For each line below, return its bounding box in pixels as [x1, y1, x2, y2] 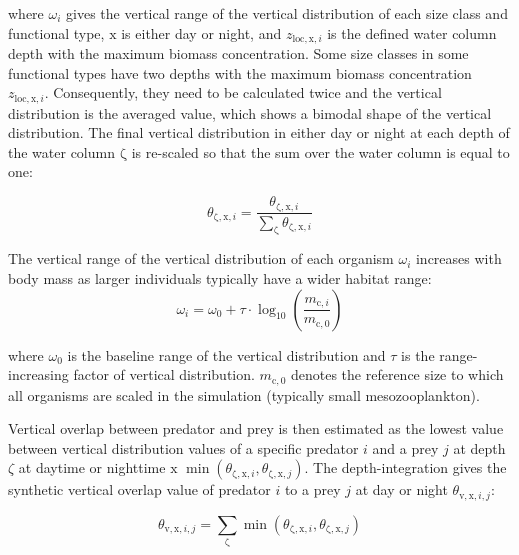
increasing [8, 364, 69, 385]
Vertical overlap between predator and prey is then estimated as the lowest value [8, 418, 504, 439]
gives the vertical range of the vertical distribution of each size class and [66, 3, 508, 23]
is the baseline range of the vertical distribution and [67, 344, 386, 365]
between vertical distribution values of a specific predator [8, 437, 359, 458]
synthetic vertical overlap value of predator [8, 479, 271, 500]
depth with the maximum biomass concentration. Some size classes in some [8, 43, 469, 64]
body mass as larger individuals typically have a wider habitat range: [8, 267, 432, 288]
